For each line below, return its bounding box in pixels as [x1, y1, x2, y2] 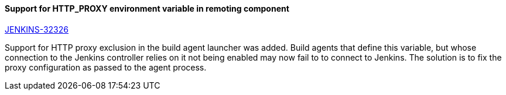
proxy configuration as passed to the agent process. [5, 62, 207, 72]
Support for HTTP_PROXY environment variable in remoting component [5, 3, 289, 13]
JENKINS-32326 [5, 24, 69, 34]
